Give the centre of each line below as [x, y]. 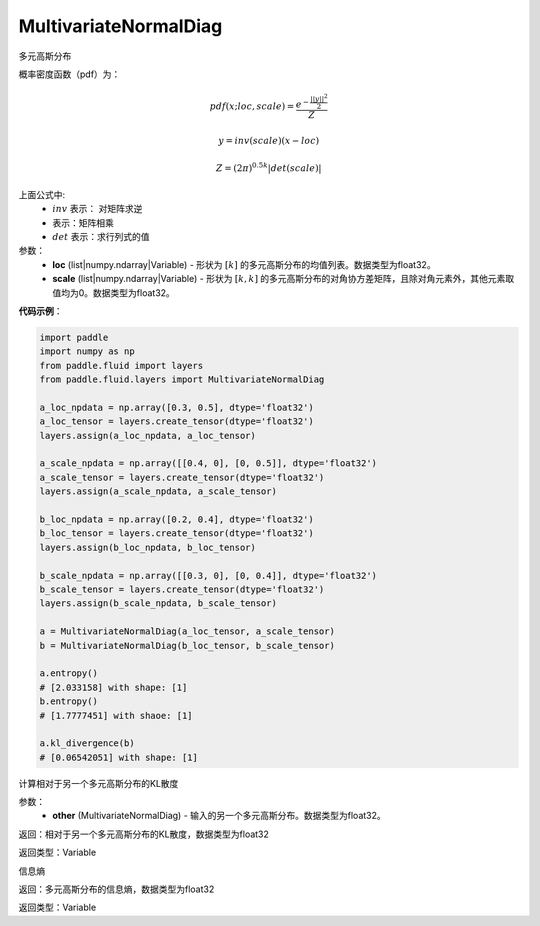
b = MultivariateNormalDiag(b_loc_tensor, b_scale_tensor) [187, 645]
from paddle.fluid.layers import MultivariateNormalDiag [182, 379]
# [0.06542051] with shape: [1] [119, 757]
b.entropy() [69, 701]
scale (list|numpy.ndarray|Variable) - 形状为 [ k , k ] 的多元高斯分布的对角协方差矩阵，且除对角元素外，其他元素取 [283, 279]
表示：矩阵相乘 [83, 222]
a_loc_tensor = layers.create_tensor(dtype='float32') [176, 421]
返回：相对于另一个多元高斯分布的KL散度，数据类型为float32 [144, 834]
